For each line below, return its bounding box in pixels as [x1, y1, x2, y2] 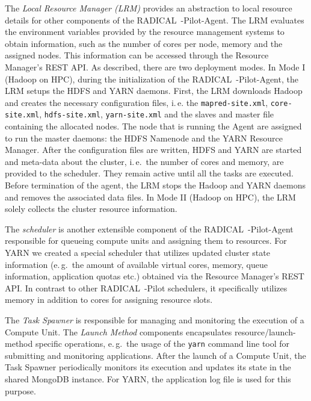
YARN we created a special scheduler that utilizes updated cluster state [5, 246, 270, 258]
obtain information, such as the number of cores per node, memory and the [5, 37, 283, 49]
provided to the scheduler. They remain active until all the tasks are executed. [5, 167, 294, 179]
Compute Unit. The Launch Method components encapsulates [5, 325, 232, 338]
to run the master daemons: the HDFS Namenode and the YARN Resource [5, 131, 283, 144]
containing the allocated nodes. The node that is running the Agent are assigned [5, 120, 302, 132]
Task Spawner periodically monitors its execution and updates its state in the [5, 361, 291, 373]
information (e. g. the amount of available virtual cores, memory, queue [5, 258, 268, 270]
